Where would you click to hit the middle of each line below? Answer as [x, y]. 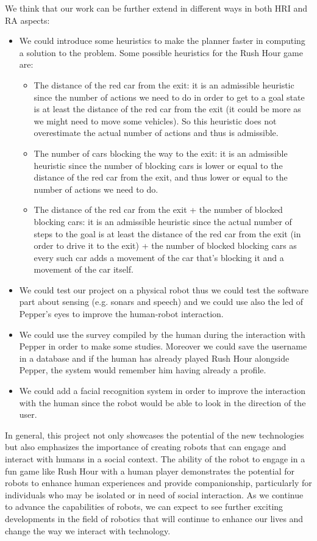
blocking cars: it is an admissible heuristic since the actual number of [163, 221]
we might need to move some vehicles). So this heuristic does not [155, 120]
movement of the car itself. [84, 269]
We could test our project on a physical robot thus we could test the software [164, 289]
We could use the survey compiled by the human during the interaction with [162, 334]
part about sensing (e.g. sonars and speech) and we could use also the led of [161, 302]
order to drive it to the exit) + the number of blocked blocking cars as [165, 245]
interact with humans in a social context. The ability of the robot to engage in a [155, 459]
